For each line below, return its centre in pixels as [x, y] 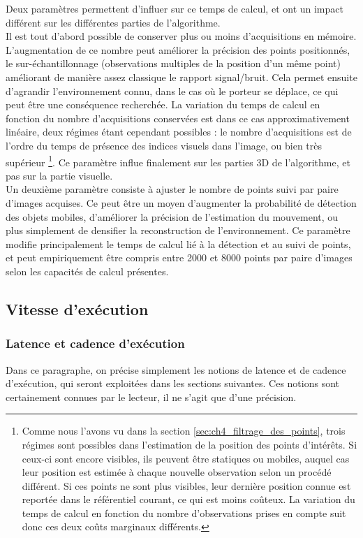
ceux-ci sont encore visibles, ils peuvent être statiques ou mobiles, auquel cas [186, 458]
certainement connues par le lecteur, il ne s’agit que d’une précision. [151, 397]
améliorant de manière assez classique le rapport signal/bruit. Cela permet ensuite [181, 77]
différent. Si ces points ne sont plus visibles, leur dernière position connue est [186, 485]
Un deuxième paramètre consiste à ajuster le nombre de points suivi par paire [172, 189]
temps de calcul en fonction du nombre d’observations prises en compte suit [184, 512]
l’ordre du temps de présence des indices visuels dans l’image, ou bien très [164, 145]
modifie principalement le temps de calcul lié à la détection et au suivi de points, [178, 243]
